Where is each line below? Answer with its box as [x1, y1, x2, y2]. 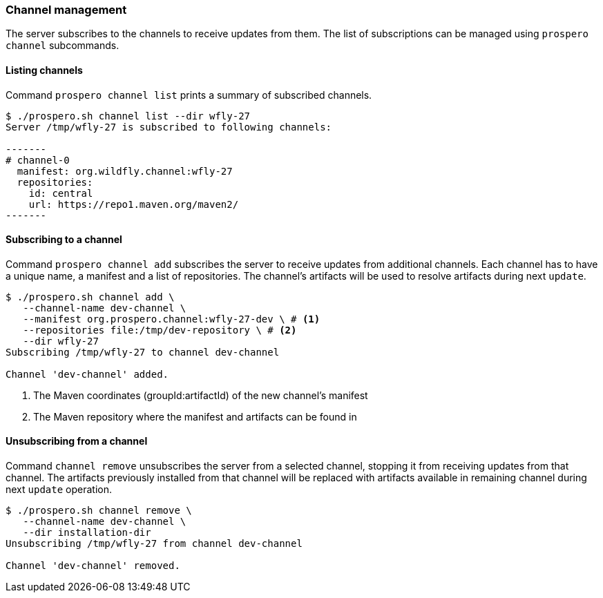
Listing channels [6, 64, 83, 76]
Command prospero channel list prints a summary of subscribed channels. [6, 88, 372, 101]
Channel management [6, 3, 127, 17]
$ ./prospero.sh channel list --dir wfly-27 [6, 110, 251, 122]
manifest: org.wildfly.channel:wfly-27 [17, 165, 233, 177]
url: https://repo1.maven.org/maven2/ [28, 198, 239, 210]
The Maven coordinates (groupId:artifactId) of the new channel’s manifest [33, 389, 368, 401]
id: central [28, 187, 93, 199]
